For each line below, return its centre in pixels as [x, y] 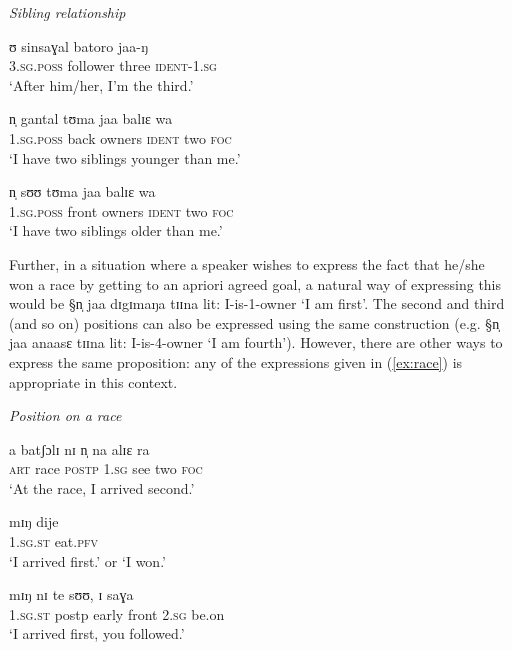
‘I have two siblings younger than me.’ [125, 157]
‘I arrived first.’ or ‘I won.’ [87, 560]
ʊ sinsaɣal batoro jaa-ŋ [79, 45]
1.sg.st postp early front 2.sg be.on [117, 613]
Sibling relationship [67, 12]
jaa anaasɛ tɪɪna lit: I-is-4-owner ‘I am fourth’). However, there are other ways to [256, 342]
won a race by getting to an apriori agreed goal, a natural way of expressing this [255, 283]
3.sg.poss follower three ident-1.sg [113, 65]
